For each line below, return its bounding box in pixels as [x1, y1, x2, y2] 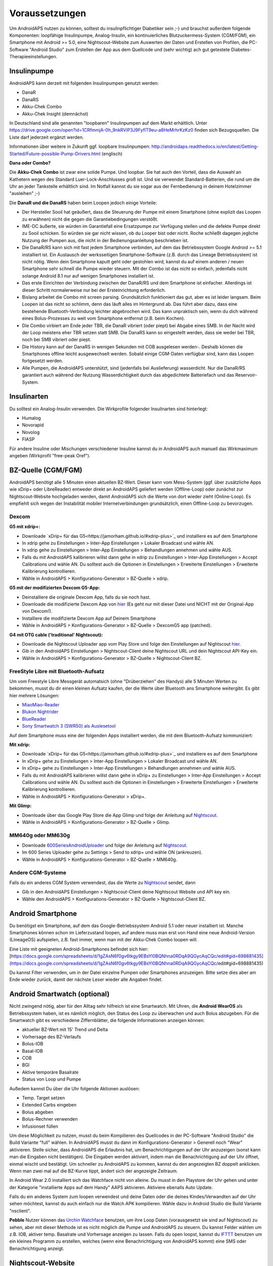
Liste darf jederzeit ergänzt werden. [9, 134, 84, 140]
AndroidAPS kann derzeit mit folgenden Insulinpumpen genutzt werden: [9, 80, 159, 86]
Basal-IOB [22, 1048, 43, 1054]
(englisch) [101, 150, 123, 156]
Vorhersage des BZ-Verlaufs [22, 1034, 81, 1040]
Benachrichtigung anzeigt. [9, 1245, 64, 1251]
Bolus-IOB [22, 1041, 43, 1047]
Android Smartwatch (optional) [9, 990, 110, 999]
